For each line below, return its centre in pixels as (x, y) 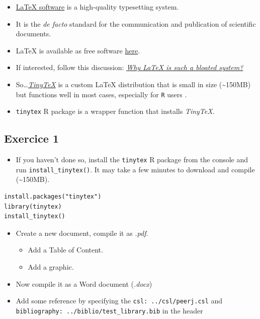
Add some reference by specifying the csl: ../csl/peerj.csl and (119, 301)
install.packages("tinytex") (53, 196)
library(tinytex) (33, 206)
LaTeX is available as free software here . (78, 50)
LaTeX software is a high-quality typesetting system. (97, 7)
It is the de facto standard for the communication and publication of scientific (136, 23)
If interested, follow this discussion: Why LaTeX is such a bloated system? (129, 67)
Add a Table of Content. (65, 250)
